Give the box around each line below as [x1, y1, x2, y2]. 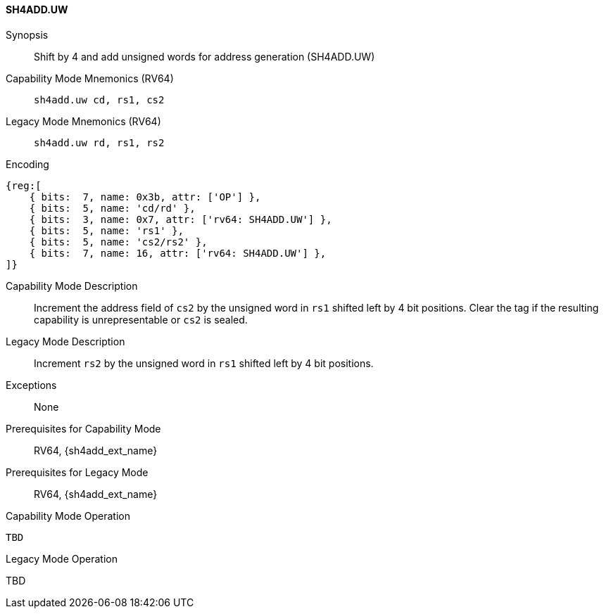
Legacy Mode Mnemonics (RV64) [6, 115, 161, 127]
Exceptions [6, 378, 57, 391]
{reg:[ [6, 179, 42, 191]
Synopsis [6, 28, 49, 41]
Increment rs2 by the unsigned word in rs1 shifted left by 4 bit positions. [34, 357, 374, 369]
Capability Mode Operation [6, 509, 130, 522]
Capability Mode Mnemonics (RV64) [6, 72, 174, 84]
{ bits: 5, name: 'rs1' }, [29, 224, 184, 236]
